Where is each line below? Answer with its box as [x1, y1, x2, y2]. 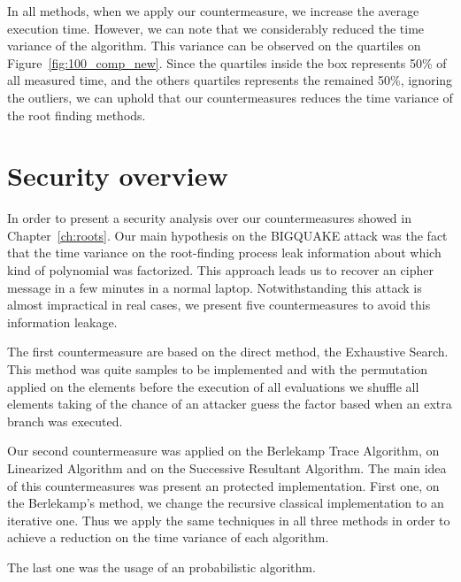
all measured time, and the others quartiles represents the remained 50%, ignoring [7, 71, 453, 89]
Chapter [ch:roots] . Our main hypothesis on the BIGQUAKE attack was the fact [7, 226, 448, 244]
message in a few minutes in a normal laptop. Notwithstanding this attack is [7, 278, 422, 296]
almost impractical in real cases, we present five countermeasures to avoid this [7, 295, 431, 314]
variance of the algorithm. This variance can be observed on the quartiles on [7, 36, 421, 55]
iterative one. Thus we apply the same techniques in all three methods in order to [7, 510, 450, 529]
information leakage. [7, 312, 118, 331]
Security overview [7, 157, 228, 194]
